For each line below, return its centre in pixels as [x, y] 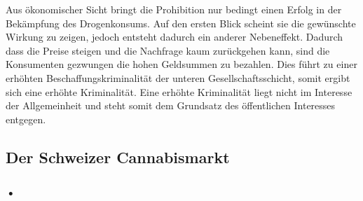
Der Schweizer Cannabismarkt [118, 157]
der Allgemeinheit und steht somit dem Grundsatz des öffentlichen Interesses [171, 105]
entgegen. [26, 119]
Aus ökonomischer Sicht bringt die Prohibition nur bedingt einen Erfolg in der [174, 9]
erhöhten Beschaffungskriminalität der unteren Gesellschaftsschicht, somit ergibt [178, 77]
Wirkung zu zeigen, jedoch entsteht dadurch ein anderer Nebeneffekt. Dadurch [174, 37]
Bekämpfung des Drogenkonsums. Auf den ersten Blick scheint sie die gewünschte [181, 23]
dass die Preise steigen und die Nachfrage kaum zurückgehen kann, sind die [168, 50]
